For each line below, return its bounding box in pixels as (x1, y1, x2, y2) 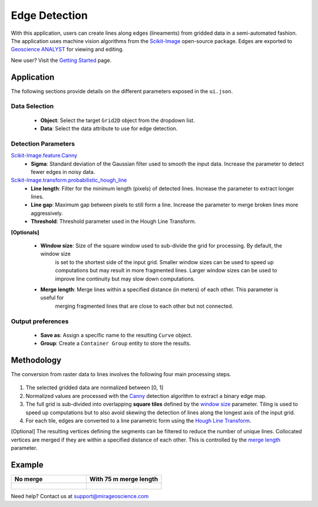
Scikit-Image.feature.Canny (11, 152, 78, 159)
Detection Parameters (11, 139, 75, 147)
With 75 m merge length (89, 475, 158, 483)
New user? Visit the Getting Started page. (11, 57, 112, 64)
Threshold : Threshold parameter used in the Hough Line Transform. (31, 218, 197, 225)
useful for (40, 294, 64, 301)
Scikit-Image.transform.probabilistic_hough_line (11, 177, 127, 184)
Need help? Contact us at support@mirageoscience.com (11, 493, 149, 500)
